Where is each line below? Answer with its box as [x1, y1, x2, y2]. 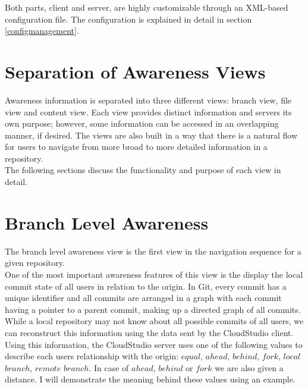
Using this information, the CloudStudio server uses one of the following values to [5, 338, 303, 350]
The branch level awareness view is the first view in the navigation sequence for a [5, 244, 301, 257]
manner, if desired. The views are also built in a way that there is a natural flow [5, 128, 298, 141]
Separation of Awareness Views [5, 59, 266, 83]
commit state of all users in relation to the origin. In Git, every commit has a [5, 280, 287, 292]
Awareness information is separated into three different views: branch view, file [5, 93, 292, 106]
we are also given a [215, 361, 284, 374]
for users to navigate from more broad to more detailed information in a [5, 140, 268, 153]
